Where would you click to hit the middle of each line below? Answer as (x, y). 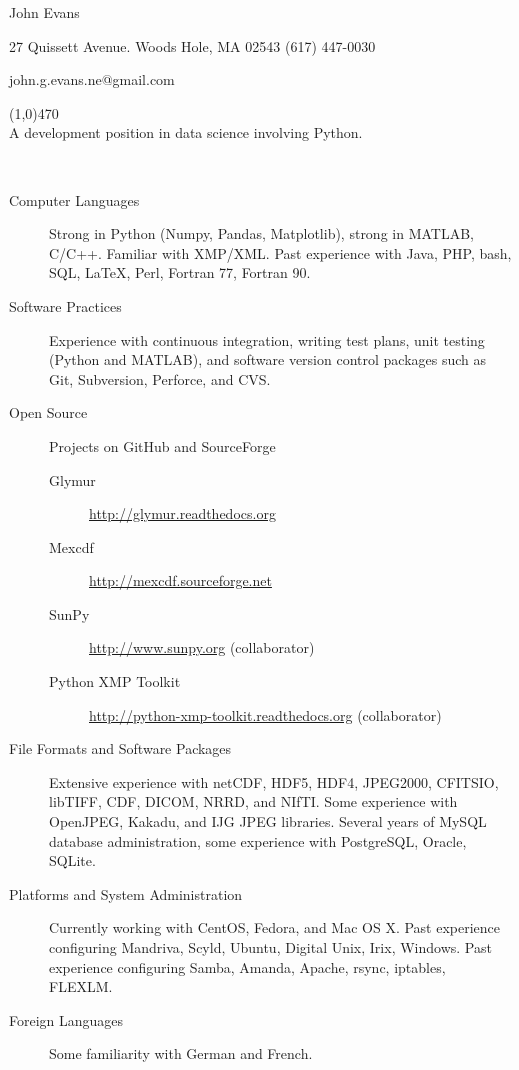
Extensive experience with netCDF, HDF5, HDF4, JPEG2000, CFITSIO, (274, 781)
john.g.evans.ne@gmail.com (92, 79)
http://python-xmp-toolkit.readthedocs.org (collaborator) (265, 714)
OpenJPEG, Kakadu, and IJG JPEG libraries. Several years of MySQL (268, 821)
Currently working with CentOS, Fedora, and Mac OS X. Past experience (275, 927)
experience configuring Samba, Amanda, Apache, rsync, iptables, (247, 966)
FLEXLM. (81, 986)
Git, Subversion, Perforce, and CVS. (160, 378)
